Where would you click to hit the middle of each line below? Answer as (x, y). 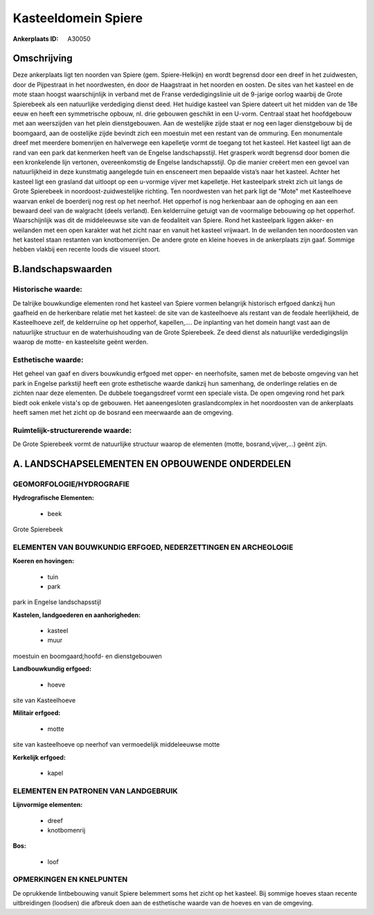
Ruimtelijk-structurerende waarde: (72, 430)
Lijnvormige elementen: (48, 805)
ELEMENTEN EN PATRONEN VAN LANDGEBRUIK (95, 791)
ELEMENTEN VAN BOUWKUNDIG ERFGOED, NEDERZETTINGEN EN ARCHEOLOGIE (153, 547)
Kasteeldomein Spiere (78, 18)
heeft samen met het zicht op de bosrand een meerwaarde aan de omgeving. (123, 412)
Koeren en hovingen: (44, 561)
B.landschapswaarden (62, 269)
